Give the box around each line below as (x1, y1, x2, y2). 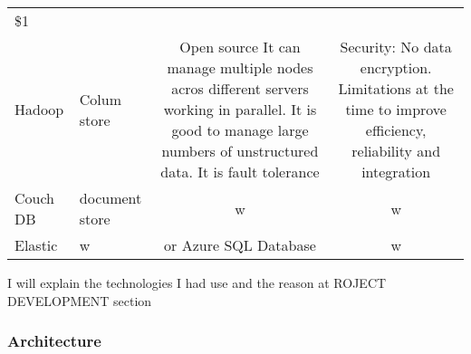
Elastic (14, 234, 58, 255)
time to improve (345, 99, 447, 120)
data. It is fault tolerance (160, 161, 320, 182)
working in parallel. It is (163, 99, 317, 120)
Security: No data (340, 36, 452, 57)
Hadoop (14, 99, 64, 120)
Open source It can (179, 36, 301, 57)
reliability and (351, 140, 441, 161)
